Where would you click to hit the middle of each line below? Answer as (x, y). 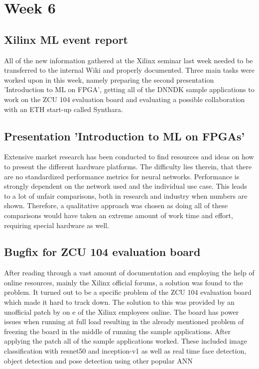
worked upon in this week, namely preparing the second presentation (109, 79)
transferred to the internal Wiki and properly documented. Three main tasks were (129, 70)
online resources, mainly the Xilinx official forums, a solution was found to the (124, 282)
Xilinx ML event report (66, 39)
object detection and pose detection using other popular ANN (98, 360)
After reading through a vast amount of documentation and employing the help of (129, 273)
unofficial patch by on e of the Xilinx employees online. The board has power (122, 311)
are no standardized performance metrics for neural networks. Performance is (122, 176)
